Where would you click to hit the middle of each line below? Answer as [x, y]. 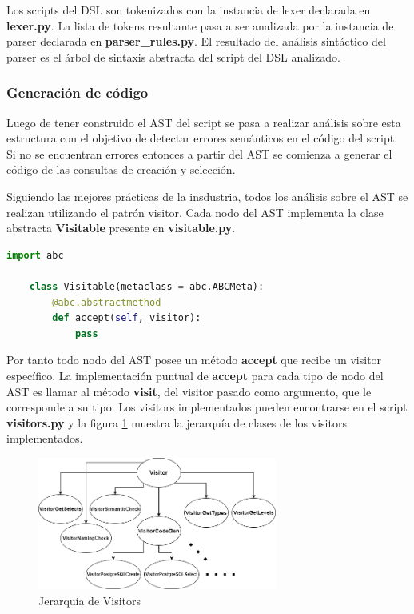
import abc [35, 255]
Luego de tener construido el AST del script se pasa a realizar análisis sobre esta [204, 122]
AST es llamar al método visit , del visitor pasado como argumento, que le [189, 391]
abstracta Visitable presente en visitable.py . [121, 228]
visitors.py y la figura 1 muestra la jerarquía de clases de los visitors [177, 422]
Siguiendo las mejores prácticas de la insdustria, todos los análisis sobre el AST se [207, 196]
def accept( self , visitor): [127, 318]
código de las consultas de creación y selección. [121, 169]
